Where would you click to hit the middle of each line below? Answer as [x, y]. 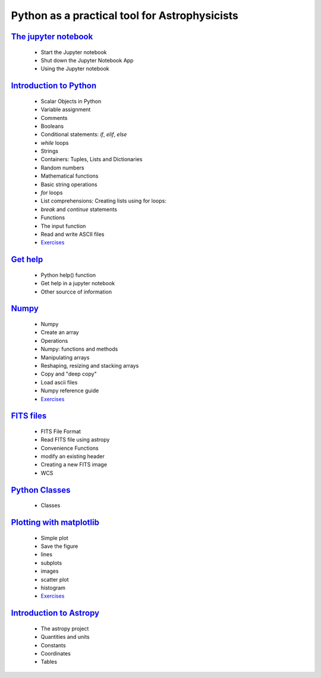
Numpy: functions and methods [79, 349]
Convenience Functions [70, 448]
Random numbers [62, 168]
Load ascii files [59, 382]
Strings [50, 151]
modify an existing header [73, 456]
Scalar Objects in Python [71, 101]
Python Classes [41, 490]
